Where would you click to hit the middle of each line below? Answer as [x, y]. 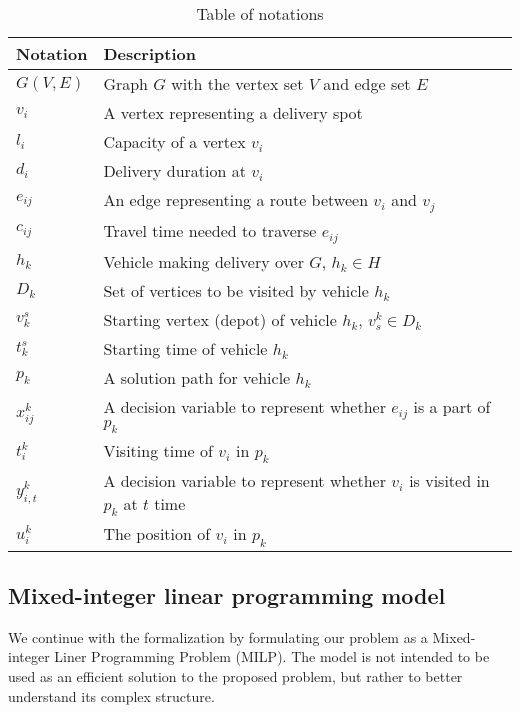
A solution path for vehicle [197, 377]
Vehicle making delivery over [203, 261]
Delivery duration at [174, 170]
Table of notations [260, 13]
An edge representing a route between [236, 199]
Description [149, 53]
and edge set [367, 83]
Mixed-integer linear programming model [227, 594]
